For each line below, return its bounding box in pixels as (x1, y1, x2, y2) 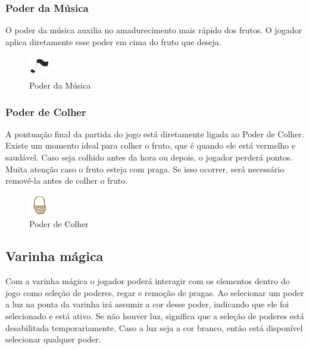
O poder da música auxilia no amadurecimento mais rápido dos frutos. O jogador (5, 24, 302, 36)
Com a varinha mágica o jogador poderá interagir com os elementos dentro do (5, 275, 290, 287)
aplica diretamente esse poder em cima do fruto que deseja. (5, 35, 221, 48)
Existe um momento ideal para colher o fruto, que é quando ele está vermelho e (5, 139, 295, 152)
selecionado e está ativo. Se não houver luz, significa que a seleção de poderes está (5, 309, 304, 322)
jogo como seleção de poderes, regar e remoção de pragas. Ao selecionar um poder (5, 286, 304, 298)
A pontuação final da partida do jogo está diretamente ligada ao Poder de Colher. (5, 127, 304, 140)
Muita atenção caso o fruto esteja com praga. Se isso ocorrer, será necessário (5, 162, 285, 175)
